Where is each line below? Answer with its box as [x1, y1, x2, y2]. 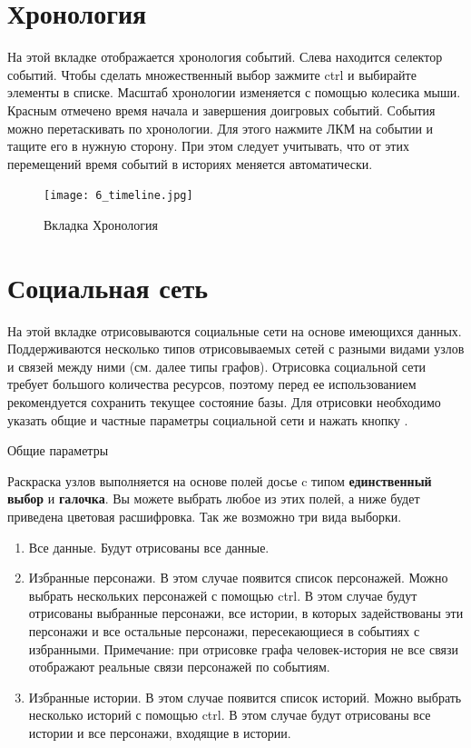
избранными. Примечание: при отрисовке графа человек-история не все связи [28, 639, 459, 658]
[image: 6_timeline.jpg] [44, 189, 193, 203]
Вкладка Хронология [44, 214, 159, 234]
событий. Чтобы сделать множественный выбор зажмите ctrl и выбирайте [7, 65, 417, 84]
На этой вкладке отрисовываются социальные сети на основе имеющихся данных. [7, 321, 462, 340]
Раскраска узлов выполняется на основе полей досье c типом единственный [7, 471, 432, 490]
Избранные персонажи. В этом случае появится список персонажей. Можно [28, 568, 448, 587]
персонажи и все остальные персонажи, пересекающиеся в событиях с [28, 621, 420, 640]
